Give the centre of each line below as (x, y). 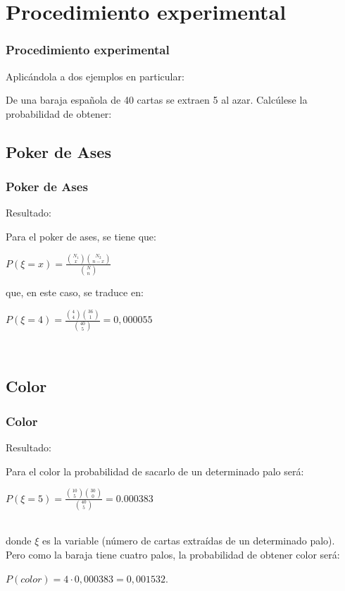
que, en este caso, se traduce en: (75, 292)
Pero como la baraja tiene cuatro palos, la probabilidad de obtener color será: (173, 554)
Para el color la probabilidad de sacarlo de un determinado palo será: (155, 471)
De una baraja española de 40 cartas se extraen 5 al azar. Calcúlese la (157, 100)
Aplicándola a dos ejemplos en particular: (95, 76)
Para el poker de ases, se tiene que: (81, 236)
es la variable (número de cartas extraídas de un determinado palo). (189, 541)
